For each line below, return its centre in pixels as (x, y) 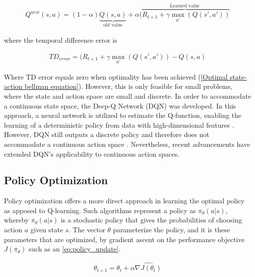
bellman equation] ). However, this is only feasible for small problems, (128, 86)
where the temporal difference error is (61, 40)
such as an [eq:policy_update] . (75, 249)
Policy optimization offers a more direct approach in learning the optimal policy (124, 201)
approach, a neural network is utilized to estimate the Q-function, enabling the (123, 115)
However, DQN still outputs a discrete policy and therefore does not (107, 134)
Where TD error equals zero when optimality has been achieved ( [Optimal (116, 76)
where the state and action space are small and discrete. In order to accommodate (127, 96)
